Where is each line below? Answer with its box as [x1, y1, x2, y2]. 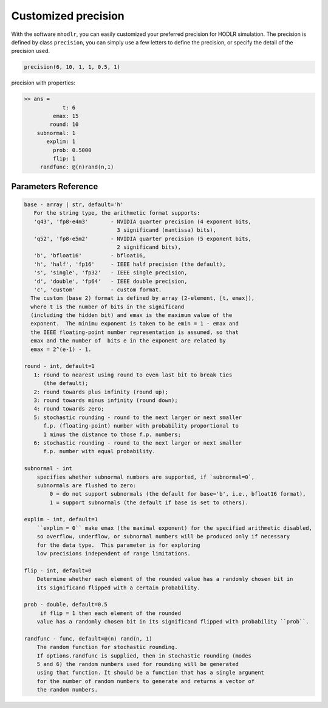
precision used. [11, 47, 50, 55]
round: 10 [49, 121, 79, 128]
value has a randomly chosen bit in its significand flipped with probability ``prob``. [36, 618, 309, 625]
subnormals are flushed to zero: [36, 482, 137, 489]
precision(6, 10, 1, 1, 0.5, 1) [24, 64, 121, 71]
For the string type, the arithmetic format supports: [33, 210, 200, 217]
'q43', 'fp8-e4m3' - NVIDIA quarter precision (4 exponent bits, [33, 218, 252, 225]
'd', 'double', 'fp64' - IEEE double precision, [33, 277, 188, 285]
